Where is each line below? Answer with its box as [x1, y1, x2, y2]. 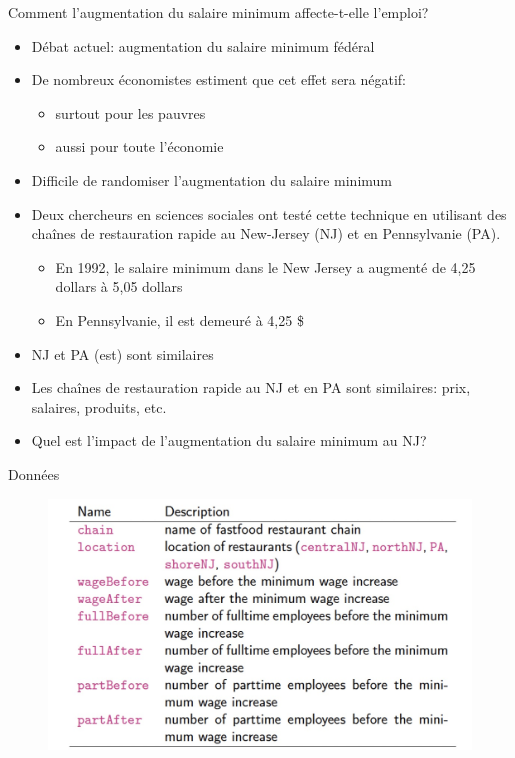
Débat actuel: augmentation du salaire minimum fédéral [31, 35, 375, 56]
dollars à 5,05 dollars [55, 276, 183, 297]
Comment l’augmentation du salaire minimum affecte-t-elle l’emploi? [8, 2, 429, 22]
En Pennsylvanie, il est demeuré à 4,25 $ [55, 309, 304, 330]
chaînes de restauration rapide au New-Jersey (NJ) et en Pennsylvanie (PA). [31, 223, 501, 244]
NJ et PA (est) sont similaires [31, 343, 214, 364]
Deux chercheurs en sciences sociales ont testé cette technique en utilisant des [31, 203, 507, 224]
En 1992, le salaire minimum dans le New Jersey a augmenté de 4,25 [55, 256, 476, 277]
